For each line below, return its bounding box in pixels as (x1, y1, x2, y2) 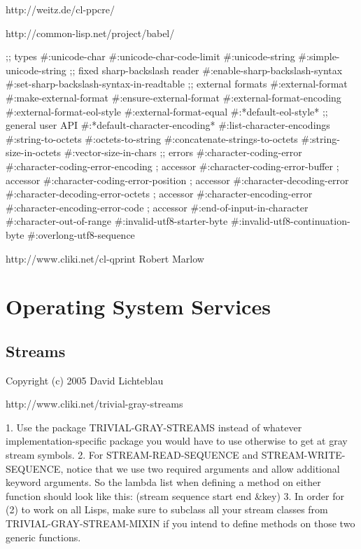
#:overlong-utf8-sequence (27, 227, 135, 242)
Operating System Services (6, 292, 271, 321)
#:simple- (298, 49, 340, 64)
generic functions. (6, 529, 81, 544)
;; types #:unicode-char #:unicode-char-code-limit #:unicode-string (6, 49, 295, 64)
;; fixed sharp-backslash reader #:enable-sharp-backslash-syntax (69, 62, 343, 77)
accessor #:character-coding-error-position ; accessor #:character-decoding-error (6, 172, 349, 187)
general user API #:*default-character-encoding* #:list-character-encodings (6, 118, 330, 132)
